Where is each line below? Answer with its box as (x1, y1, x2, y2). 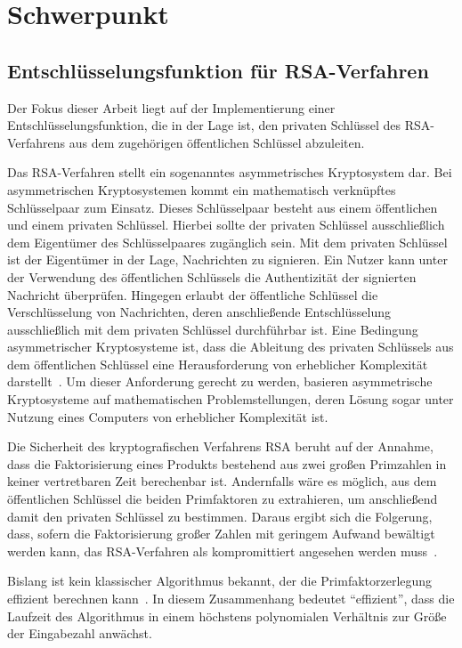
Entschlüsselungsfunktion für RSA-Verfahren (7, 56, 429, 84)
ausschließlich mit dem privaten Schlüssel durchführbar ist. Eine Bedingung (7, 320, 418, 338)
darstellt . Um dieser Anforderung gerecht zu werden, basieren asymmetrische (7, 372, 433, 391)
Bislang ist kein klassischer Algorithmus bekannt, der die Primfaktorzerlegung (7, 571, 433, 590)
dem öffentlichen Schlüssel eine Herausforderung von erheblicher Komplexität (7, 354, 428, 373)
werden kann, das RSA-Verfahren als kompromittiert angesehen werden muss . (7, 541, 438, 560)
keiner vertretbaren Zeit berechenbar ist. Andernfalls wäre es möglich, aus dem (7, 472, 437, 490)
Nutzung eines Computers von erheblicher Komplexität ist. (7, 407, 328, 425)
